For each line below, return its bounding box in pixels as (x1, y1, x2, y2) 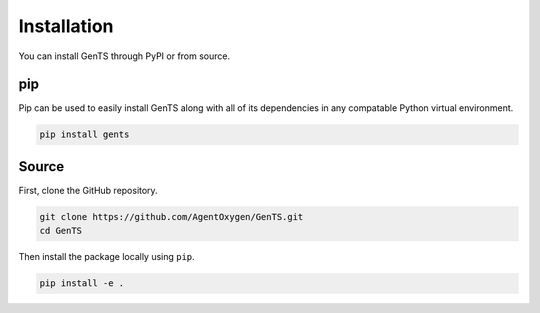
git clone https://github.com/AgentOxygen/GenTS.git (39, 211, 304, 222)
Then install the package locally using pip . (18, 251, 195, 263)
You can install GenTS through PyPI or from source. (18, 50, 231, 62)
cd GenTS (39, 225, 83, 237)
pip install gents (39, 129, 130, 140)
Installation (18, 15, 114, 37)
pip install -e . (39, 278, 125, 289)
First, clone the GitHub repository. (18, 184, 159, 196)
